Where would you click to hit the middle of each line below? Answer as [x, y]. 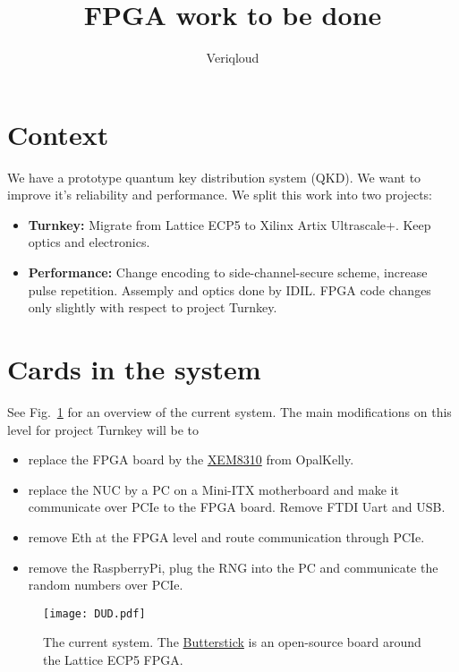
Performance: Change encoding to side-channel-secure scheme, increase [228, 272]
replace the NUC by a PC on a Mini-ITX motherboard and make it [213, 489]
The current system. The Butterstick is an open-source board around [232, 642]
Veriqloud [233, 58]
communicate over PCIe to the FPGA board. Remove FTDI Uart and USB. [237, 507]
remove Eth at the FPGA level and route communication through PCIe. [226, 536]
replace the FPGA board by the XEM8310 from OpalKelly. [191, 459]
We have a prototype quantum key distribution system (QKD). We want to [214, 177]
